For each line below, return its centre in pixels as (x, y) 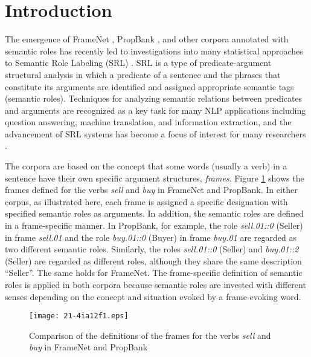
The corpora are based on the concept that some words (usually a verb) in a (146, 166)
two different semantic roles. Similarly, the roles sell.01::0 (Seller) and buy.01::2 (152, 249)
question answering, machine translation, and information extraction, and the (148, 122)
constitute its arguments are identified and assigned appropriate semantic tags (149, 86)
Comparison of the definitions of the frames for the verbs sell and (150, 335)
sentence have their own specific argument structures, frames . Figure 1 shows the (155, 178)
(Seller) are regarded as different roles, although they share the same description (153, 260)
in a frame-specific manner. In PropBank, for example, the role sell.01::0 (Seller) (154, 225)
